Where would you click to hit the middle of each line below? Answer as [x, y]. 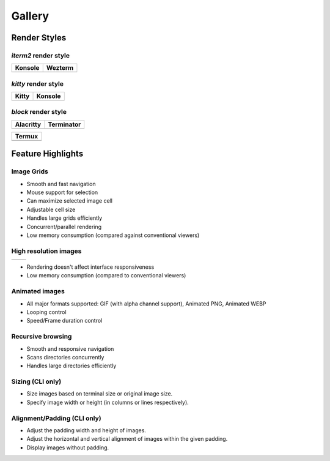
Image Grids [30, 171]
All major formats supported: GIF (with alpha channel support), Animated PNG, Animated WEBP [146, 304]
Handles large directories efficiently [71, 366]
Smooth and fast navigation [61, 184]
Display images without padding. [68, 448]
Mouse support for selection [62, 192]
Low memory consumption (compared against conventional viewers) [113, 235]
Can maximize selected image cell [70, 201]
